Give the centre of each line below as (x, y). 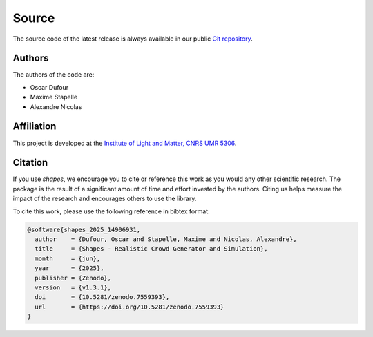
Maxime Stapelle (54, 97)
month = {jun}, (68, 258)
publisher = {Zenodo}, (73, 278)
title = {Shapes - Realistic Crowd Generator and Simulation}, (151, 249)
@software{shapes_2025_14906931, (84, 229)
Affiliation (35, 127)
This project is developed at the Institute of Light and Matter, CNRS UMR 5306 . (125, 143)
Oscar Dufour (49, 87)
